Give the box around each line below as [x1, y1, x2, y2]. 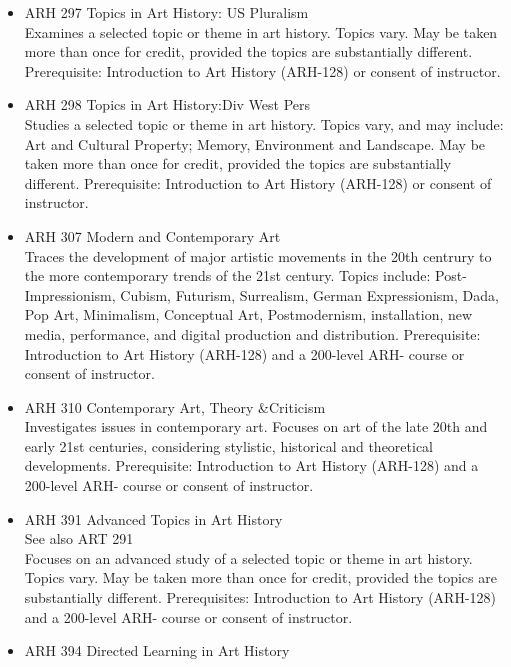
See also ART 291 [24, 528, 134, 549]
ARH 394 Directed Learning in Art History [24, 640, 290, 661]
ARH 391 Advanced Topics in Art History [24, 508, 283, 529]
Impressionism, [24, 284, 116, 305]
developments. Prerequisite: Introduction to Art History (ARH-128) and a [24, 455, 479, 476]
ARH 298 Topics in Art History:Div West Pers [24, 94, 311, 115]
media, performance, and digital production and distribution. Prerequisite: [24, 323, 481, 344]
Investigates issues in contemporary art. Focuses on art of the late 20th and [24, 416, 488, 437]
